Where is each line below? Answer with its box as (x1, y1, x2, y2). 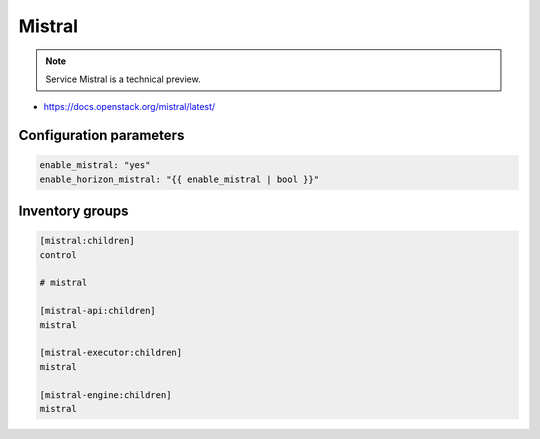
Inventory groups (18, 203, 129, 220)
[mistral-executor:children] (39, 347, 183, 359)
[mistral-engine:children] (39, 389, 172, 400)
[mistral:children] (39, 235, 135, 247)
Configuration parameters (18, 127, 185, 144)
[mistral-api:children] (39, 305, 157, 317)
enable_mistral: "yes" (39, 160, 151, 171)
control (39, 249, 77, 260)
